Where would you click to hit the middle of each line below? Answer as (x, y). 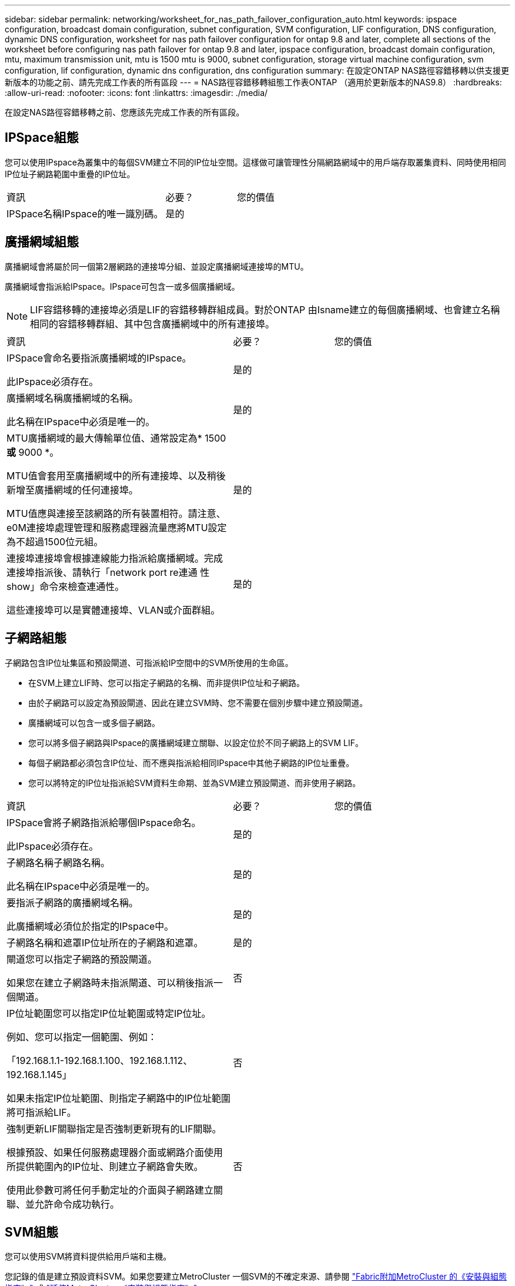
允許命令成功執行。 (77, 1204)
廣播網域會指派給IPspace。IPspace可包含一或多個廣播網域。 (122, 286)
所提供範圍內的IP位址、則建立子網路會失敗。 (105, 1166)
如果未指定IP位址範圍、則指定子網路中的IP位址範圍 (119, 1098)
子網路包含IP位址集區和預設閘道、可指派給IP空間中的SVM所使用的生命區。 (149, 662)
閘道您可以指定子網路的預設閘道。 (82, 959)
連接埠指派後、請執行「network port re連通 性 (108, 572)
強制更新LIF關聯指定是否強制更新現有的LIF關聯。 (114, 1128)
